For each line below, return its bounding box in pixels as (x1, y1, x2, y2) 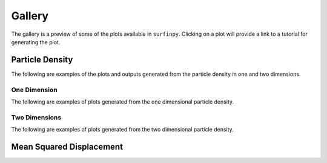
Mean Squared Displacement (11, 141, 124, 151)
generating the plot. (11, 38, 61, 45)
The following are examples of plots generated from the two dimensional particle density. (11, 126, 234, 133)
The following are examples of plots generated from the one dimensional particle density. (11, 98, 234, 105)
